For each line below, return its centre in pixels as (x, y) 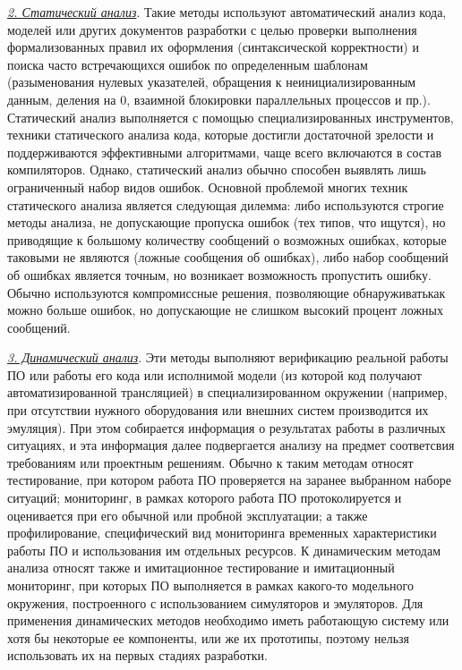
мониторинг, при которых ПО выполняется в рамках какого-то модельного (210, 585)
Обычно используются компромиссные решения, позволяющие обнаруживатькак (227, 292)
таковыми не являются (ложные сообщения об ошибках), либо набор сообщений (228, 257)
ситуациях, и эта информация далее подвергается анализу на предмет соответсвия (231, 445)
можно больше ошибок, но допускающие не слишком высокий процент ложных (225, 310)
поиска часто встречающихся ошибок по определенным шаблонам (188, 64)
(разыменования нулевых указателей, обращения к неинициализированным (212, 82)
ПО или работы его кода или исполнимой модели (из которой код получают (214, 374)
